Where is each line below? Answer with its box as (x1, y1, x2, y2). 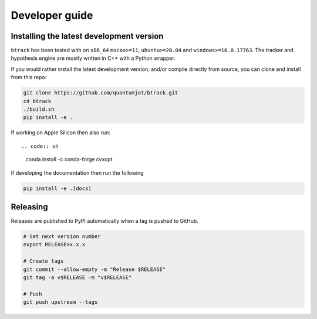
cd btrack (23, 97, 52, 104)
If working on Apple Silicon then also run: (11, 129, 111, 136)
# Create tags (23, 258, 64, 264)
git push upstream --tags (23, 299, 98, 306)
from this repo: (11, 74, 47, 81)
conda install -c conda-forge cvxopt (25, 156, 113, 163)
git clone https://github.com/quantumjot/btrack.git (23, 90, 178, 96)
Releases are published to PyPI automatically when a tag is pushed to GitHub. (11, 218, 199, 225)
